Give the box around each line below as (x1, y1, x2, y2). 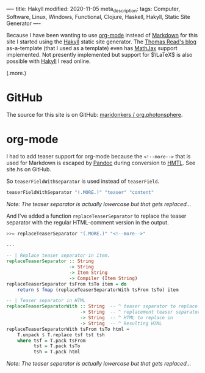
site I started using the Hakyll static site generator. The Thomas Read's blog (6, 38, 197, 45)
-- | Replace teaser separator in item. (6, 253, 111, 259)
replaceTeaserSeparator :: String (6, 258, 95, 265)
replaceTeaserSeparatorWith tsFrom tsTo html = (6, 326, 130, 332)
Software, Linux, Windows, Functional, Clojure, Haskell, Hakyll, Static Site (6, 13, 190, 20)
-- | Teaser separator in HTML (6, 298, 86, 304)
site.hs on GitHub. (6, 165, 52, 173)
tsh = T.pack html (33, 349, 81, 355)
